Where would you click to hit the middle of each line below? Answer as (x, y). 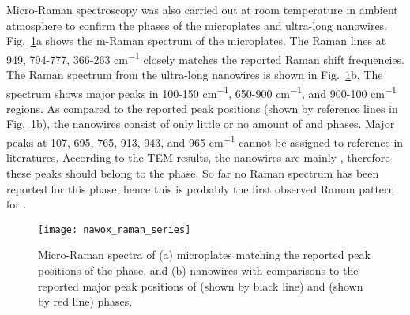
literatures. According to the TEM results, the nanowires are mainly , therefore (198, 157)
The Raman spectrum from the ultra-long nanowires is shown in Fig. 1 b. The (195, 75)
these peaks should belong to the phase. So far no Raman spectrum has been (193, 172)
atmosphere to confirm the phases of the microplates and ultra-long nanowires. (197, 25)
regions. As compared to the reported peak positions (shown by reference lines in (202, 108)
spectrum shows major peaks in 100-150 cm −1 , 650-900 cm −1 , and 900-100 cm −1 (201, 92)
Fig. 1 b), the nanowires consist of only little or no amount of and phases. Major (201, 124)
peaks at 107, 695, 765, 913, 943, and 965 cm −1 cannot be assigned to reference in (205, 141)
